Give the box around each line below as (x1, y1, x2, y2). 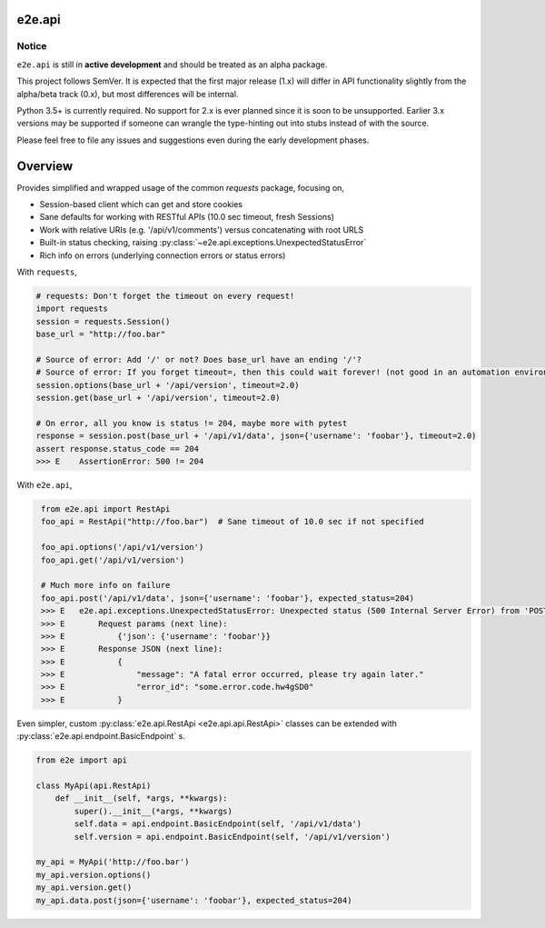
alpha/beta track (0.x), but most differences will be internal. (16, 88, 239, 99)
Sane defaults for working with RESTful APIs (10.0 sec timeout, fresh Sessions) (39, 212, 335, 223)
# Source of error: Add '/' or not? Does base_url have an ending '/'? (35, 354, 362, 364)
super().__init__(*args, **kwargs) (74, 805, 233, 816)
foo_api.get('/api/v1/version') (41, 554, 185, 565)
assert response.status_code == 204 (35, 444, 200, 454)
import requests (35, 304, 109, 314)
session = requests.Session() (35, 316, 171, 326)
